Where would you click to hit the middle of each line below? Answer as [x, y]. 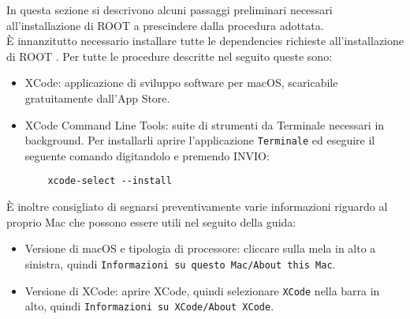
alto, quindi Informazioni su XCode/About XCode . [149, 306]
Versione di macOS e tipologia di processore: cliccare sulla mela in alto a [200, 248]
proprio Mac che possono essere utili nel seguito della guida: [151, 221]
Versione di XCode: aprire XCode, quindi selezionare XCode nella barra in [202, 290]
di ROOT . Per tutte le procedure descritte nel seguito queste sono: [170, 56]
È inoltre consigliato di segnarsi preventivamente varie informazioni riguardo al [197, 206]
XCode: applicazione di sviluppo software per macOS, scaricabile [181, 83]
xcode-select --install [110, 181]
